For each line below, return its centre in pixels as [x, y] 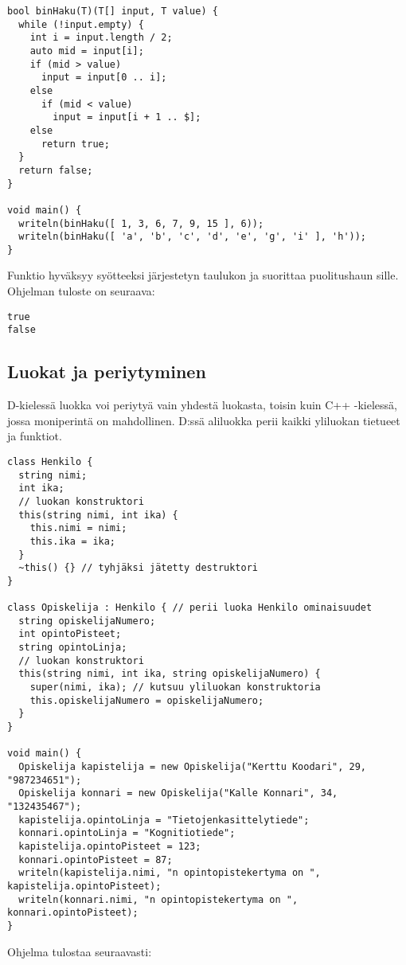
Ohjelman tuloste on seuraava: [81, 291]
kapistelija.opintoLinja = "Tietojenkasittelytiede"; [164, 820]
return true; [75, 144]
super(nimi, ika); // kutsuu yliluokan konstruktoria [175, 688]
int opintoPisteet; [70, 634]
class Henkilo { [50, 461]
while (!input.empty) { [81, 24]
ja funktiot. [35, 436]
